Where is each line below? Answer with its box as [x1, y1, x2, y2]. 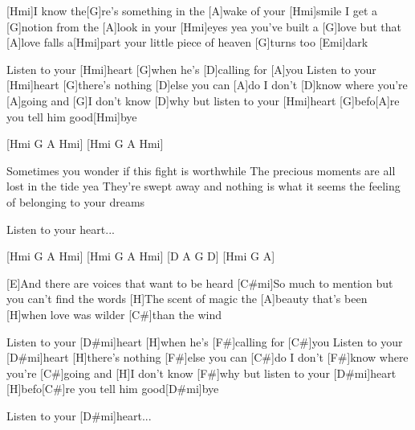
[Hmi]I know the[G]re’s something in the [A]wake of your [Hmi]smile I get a [6, 2, 377, 18]
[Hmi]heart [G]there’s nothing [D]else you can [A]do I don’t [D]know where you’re [6, 76, 408, 93]
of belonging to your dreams [6, 193, 145, 210]
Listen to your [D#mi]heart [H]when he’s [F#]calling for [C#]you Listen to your [6, 333, 403, 350]
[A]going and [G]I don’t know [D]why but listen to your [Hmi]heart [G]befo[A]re [6, 92, 400, 109]
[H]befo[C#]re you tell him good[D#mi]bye [6, 380, 219, 397]
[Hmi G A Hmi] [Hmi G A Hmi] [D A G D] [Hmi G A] [6, 248, 275, 264]
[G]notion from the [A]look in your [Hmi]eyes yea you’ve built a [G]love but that [6, 18, 401, 35]
